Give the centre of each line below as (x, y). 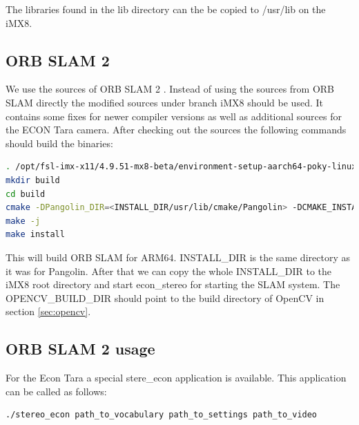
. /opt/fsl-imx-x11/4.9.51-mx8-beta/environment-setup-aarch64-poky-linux (181, 167)
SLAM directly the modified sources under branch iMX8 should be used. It (164, 102)
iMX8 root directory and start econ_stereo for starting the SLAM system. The (173, 284)
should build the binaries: (59, 143)
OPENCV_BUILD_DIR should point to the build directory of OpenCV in (165, 297)
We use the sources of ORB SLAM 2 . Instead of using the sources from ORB (170, 89)
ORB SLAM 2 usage (80, 349)
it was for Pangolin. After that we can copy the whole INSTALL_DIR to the (169, 271)
